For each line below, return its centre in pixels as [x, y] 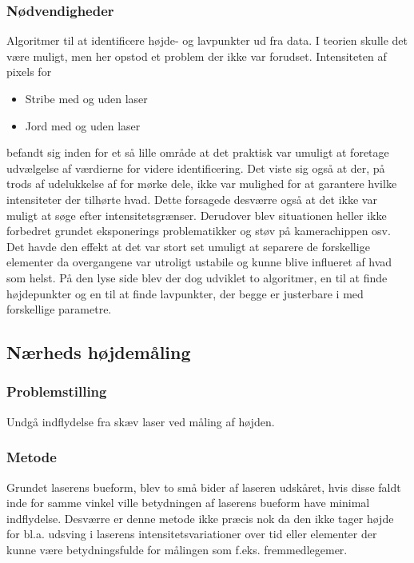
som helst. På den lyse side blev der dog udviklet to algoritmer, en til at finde [197, 277]
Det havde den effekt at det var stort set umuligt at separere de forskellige [188, 246]
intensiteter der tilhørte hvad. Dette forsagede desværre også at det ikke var [192, 199]
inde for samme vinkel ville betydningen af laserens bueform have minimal [188, 503]
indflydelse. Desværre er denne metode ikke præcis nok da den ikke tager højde [200, 518]
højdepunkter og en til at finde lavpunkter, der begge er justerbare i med [185, 293]
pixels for [29, 72]
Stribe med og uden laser [86, 98]
